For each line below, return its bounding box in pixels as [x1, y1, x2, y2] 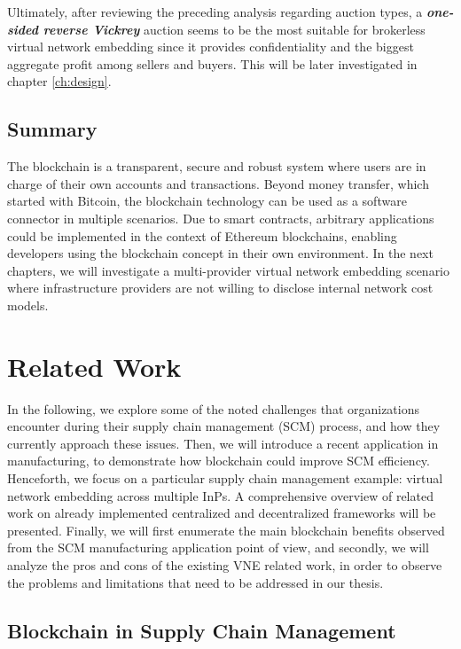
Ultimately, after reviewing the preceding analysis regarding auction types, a [7, 3, 423, 20]
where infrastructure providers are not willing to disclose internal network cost [7, 278, 434, 297]
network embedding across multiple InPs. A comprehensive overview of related [7, 486, 434, 504]
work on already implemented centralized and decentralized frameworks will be [7, 504, 436, 522]
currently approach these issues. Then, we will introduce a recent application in [7, 434, 439, 452]
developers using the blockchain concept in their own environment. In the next [7, 244, 434, 262]
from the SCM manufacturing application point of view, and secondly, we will [7, 538, 429, 557]
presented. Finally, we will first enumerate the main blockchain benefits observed [7, 520, 445, 539]
